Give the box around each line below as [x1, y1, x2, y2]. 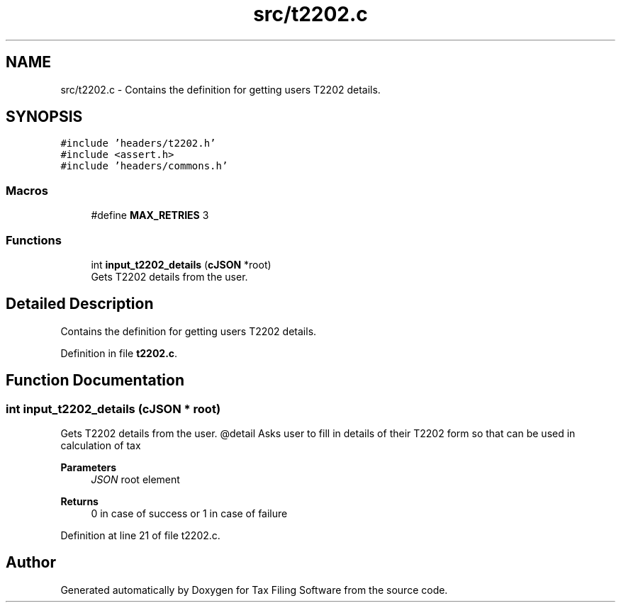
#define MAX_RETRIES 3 [91, 209, 209, 222]
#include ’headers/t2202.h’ [60, 137, 216, 150]
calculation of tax [60, 439, 141, 451]
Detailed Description [6, 295, 154, 313]
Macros [6, 183, 48, 198]
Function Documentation [6, 371, 184, 390]
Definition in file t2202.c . [60, 347, 178, 359]
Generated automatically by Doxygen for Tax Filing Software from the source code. [60, 583, 448, 596]
